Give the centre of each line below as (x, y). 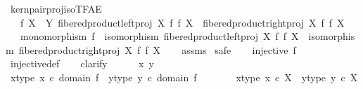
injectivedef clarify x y (82, 63)
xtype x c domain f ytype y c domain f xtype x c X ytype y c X (184, 77)
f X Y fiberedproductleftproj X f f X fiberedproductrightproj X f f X (182, 22)
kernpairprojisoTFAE (56, 8)
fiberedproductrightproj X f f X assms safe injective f (157, 49)
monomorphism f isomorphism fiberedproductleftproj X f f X (159, 36)
